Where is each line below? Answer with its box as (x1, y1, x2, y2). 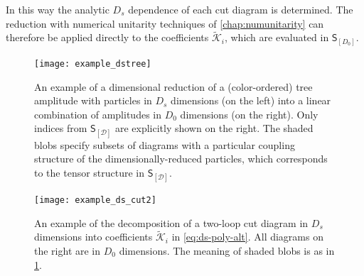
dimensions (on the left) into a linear (171, 93, 331, 108)
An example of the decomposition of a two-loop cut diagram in (34, 215, 309, 230)
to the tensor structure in (34, 165, 145, 180)
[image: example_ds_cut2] (34, 194, 156, 205)
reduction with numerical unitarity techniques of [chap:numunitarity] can (6, 16, 324, 31)
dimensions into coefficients (34, 229, 153, 244)
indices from (34, 121, 87, 136)
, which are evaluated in (224, 30, 329, 45)
